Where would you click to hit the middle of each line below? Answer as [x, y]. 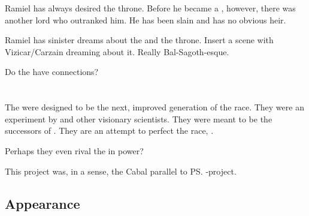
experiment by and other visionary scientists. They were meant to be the [139, 118]
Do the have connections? [52, 72]
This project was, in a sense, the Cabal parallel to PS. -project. [121, 171]
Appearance [43, 203]
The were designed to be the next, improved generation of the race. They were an [154, 107]
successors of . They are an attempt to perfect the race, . [109, 130]
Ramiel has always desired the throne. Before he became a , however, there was [150, 8]
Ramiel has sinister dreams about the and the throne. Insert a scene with [139, 40]
